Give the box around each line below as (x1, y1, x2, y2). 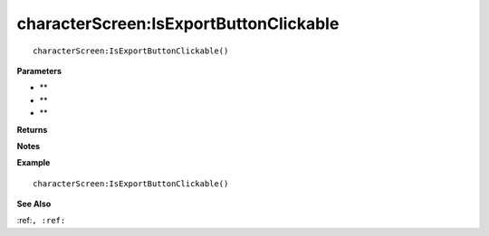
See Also (16, 199, 52, 210)
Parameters (16, 65, 62, 76)
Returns (16, 124, 48, 135)
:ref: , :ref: (16, 215, 66, 226)
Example (16, 157, 51, 168)
